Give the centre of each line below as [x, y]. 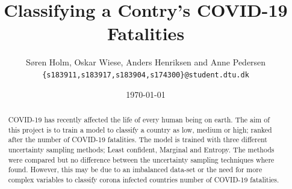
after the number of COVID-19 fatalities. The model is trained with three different [138, 139]
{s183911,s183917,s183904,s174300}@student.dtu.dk [146, 75]
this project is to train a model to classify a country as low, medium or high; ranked [140, 129]
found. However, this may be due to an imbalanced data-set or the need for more [135, 169]
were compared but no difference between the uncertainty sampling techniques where [141, 159]
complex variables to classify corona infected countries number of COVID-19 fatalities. [144, 179]
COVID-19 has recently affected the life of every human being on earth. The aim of [139, 119]
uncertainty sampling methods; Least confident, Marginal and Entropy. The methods [141, 149]
